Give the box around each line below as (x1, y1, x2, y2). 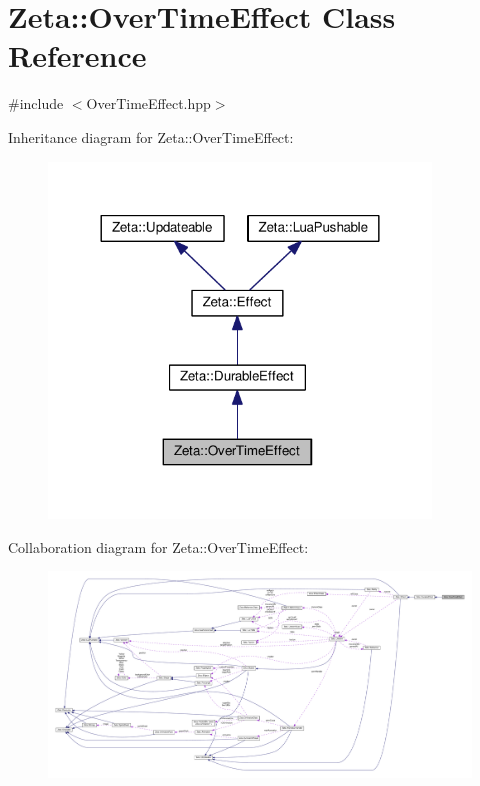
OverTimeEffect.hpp (86, 93, 211, 114)
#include (8, 93, 64, 114)
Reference (8, 35, 147, 76)
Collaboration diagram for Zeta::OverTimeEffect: (8, 536, 309, 557)
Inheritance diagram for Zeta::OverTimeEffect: (8, 126, 294, 147)
